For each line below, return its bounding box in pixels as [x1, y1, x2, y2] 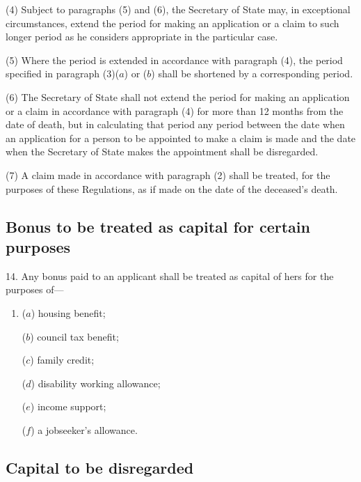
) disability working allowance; [31, 375, 161, 390]
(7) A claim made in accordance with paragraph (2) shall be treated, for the [6, 167, 330, 182]
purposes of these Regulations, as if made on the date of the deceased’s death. [6, 181, 338, 196]
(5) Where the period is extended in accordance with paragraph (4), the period [6, 52, 343, 67]
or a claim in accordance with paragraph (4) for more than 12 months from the [6, 103, 344, 118]
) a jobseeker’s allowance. [31, 422, 138, 437]
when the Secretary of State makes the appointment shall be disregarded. [6, 144, 319, 159]
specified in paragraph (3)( [6, 66, 120, 81]
